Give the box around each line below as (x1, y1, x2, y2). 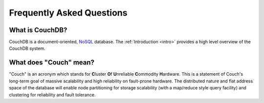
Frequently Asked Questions (9, 7, 128, 18)
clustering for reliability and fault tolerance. (9, 92, 96, 98)
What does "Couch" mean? (9, 59, 95, 67)
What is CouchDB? (9, 26, 67, 34)
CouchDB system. (9, 45, 45, 51)
